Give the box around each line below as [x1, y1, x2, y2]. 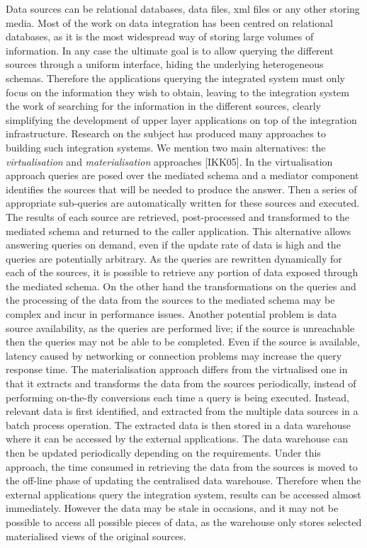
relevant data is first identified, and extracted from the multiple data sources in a [6, 404, 358, 418]
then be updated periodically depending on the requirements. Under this [6, 445, 321, 459]
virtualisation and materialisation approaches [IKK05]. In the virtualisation [6, 154, 333, 169]
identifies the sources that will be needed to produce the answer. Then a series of [6, 181, 357, 196]
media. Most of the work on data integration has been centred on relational [6, 15, 333, 30]
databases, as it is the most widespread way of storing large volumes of [6, 29, 314, 44]
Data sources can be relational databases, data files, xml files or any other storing [6, 1, 360, 16]
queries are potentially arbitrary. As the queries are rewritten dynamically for [6, 251, 342, 266]
